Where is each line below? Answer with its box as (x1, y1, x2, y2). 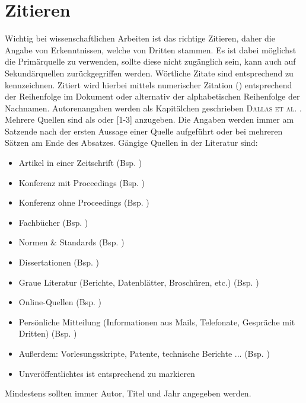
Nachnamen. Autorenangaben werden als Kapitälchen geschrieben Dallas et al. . (5, 101, 302, 114)
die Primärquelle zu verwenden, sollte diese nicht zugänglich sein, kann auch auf (5, 55, 296, 68)
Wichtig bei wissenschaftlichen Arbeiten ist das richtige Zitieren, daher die (5, 32, 275, 44)
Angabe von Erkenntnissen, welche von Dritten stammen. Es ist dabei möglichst (5, 43, 297, 56)
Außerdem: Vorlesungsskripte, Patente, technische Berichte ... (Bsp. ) (18, 347, 270, 359)
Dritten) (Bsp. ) (18, 327, 77, 340)
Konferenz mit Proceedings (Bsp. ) (18, 176, 145, 188)
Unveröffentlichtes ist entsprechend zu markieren (18, 367, 195, 379)
